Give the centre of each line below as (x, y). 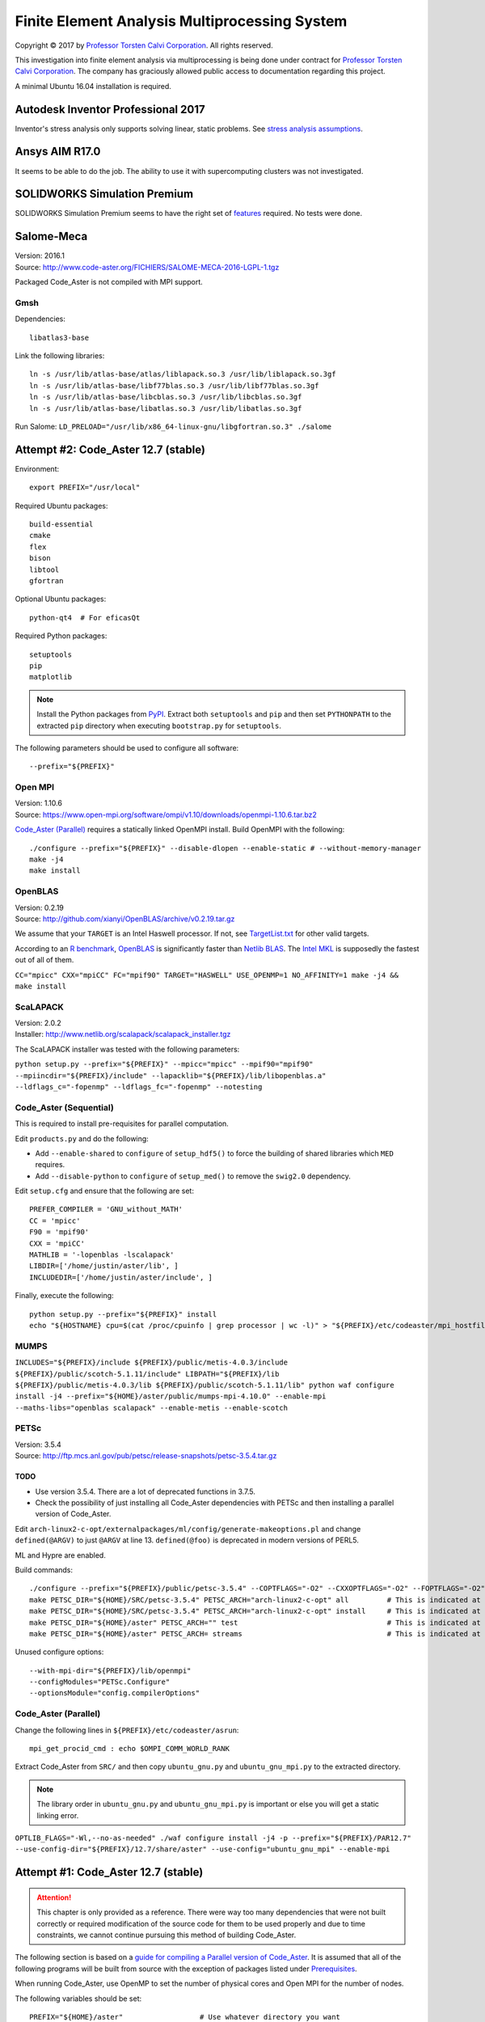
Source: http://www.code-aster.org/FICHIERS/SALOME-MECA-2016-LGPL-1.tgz (147, 267)
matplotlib (51, 677)
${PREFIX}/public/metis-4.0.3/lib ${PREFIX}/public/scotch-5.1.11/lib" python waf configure (205, 1385)
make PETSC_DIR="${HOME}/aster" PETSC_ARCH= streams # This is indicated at (255, 1633)
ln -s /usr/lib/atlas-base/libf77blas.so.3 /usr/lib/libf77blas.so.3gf (174, 385)
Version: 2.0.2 (38, 1023)
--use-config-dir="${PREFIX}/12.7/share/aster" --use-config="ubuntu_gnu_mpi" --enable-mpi (202, 1849)
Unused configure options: (59, 1652)
